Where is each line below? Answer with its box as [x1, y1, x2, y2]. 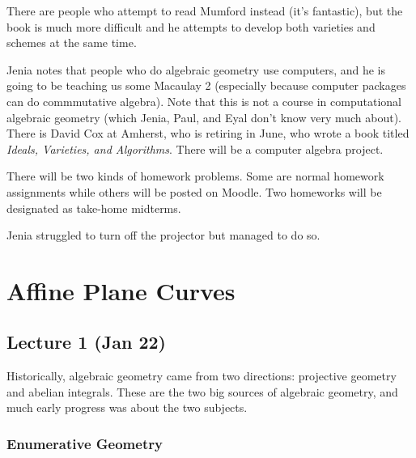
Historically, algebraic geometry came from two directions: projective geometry [6, 367, 397, 384]
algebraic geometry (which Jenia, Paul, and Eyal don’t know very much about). [6, 108, 402, 125]
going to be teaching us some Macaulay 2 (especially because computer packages [6, 77, 406, 94]
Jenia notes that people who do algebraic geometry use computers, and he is [6, 61, 386, 78]
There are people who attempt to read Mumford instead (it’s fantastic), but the [6, 2, 403, 19]
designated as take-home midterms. [6, 199, 181, 216]
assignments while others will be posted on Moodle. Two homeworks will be [6, 183, 382, 200]
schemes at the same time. [6, 34, 137, 51]
